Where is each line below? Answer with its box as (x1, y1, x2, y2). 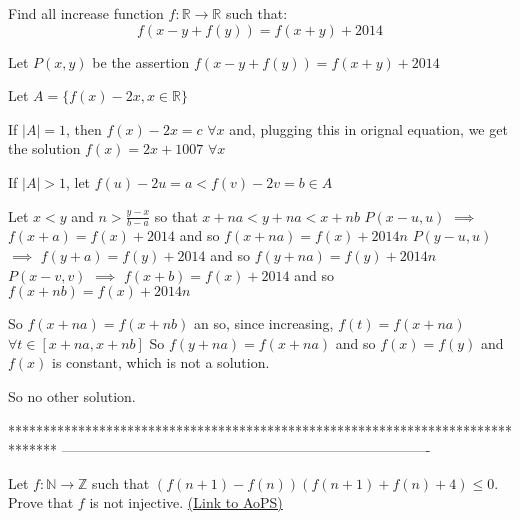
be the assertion (92, 51, 190, 72)
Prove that (8, 492, 74, 513)
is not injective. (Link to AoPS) (89, 492, 283, 513)
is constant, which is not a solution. (52, 352, 270, 373)
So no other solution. (8, 385, 136, 406)
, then (65, 118, 102, 139)
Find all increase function (8, 3, 164, 23)
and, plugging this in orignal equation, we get (229, 118, 508, 139)
